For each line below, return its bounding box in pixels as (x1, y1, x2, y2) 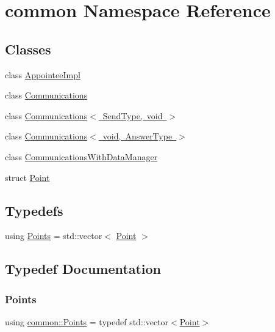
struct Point (5, 171, 50, 183)
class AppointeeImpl (5, 68, 80, 81)
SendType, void (102, 109, 163, 122)
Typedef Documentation (5, 259, 161, 278)
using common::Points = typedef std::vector (5, 315, 169, 328)
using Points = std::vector (5, 229, 102, 242)
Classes (5, 39, 51, 58)
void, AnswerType (102, 130, 173, 142)
